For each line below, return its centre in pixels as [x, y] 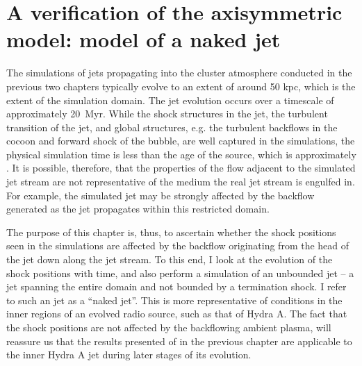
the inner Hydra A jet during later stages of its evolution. [129, 355]
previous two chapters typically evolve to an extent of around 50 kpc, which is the [181, 86]
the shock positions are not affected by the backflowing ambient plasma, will [169, 327]
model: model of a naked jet [143, 39]
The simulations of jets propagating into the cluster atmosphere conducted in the [179, 73]
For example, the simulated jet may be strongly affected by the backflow [161, 195]
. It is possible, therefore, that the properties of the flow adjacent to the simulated [181, 168]
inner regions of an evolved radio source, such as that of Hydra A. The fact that [177, 314]
